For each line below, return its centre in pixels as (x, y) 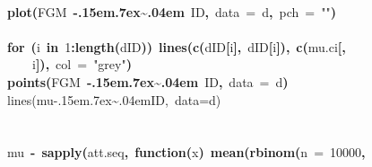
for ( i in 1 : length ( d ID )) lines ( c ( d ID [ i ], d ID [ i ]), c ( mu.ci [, (177, 46)
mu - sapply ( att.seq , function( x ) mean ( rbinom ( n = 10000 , (186, 152)
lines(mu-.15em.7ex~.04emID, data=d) (114, 99)
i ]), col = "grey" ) (82, 64)
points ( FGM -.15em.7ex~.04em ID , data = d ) (148, 81)
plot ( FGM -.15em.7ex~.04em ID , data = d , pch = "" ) (172, 11)
